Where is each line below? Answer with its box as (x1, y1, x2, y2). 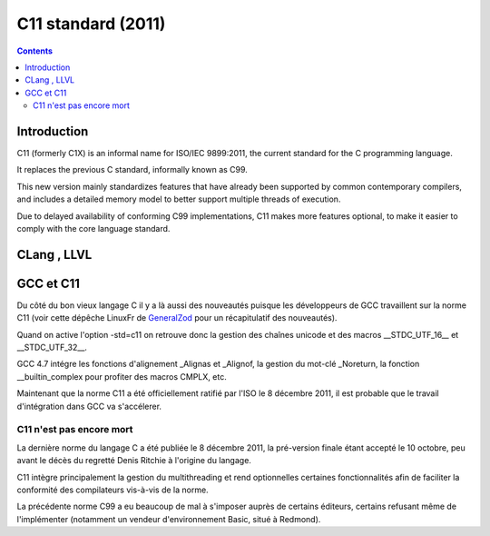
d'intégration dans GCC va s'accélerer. (16, 401, 162, 412)
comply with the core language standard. (16, 223, 171, 233)
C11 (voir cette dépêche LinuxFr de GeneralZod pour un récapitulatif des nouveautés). (16, 313, 338, 323)
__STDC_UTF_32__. (16, 342, 88, 353)
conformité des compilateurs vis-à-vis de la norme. (16, 484, 209, 495)
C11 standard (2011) (16, 14, 166, 34)
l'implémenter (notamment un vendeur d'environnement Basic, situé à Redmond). (16, 513, 321, 524)
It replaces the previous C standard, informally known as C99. (16, 164, 249, 175)
